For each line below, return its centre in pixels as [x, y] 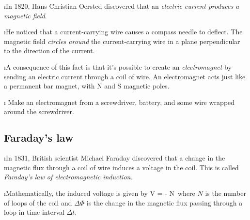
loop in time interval [34, 212]
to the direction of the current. [49, 51]
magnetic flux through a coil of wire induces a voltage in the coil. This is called [121, 167]
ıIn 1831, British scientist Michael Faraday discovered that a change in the [115, 158]
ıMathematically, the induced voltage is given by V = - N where [100, 193]
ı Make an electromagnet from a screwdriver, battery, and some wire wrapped [119, 102]
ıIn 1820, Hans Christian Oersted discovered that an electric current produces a [122, 6]
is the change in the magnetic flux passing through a [164, 202]
